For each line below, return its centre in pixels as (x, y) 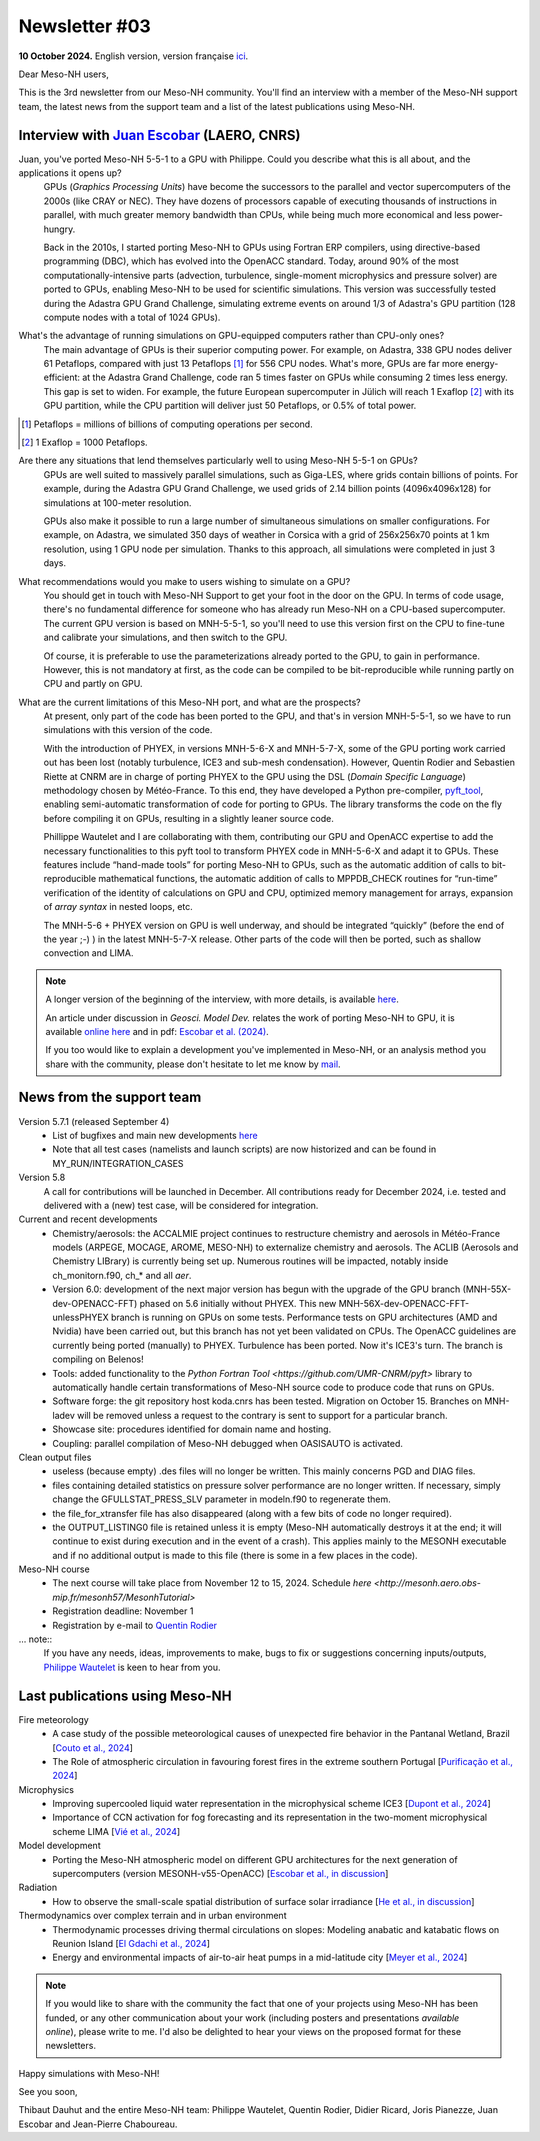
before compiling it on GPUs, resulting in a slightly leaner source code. (188, 818)
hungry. (59, 229)
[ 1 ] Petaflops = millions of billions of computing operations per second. (167, 424)
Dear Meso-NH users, (63, 74)
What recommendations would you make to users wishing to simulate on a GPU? (184, 581)
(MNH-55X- (487, 1289)
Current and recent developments (88, 1219)
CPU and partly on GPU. (93, 684)
